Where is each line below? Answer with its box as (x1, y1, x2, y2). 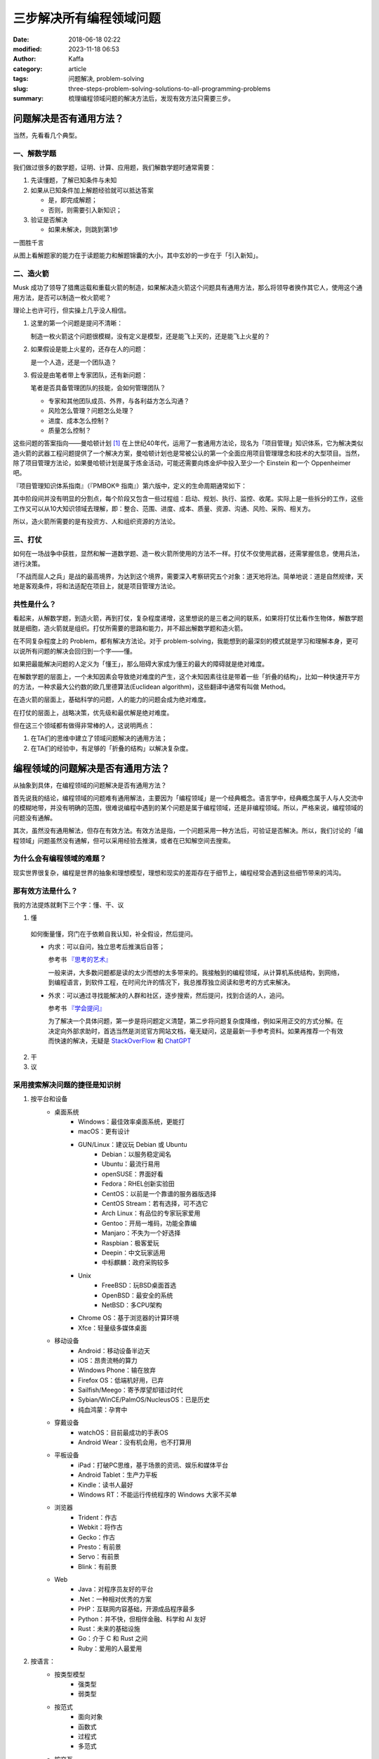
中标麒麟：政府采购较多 (102, 1258, 170, 1266)
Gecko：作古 (78, 1532, 116, 1541)
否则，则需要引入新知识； (48, 205, 122, 214)
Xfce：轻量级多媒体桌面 (78, 1323, 147, 1332)
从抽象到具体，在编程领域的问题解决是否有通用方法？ (13, 781, 167, 789)
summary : (13, 94, 44, 102)
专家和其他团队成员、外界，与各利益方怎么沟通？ (48, 396, 189, 405)
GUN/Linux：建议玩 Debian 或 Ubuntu (78, 1140, 187, 1148)
